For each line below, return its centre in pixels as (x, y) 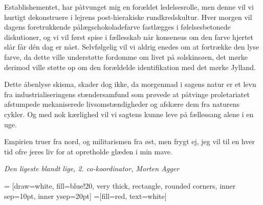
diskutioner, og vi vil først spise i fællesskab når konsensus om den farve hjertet (129, 37)
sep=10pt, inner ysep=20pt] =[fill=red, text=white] (85, 196)
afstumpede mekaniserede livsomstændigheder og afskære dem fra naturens (122, 104)
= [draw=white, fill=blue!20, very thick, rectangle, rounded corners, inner (120, 185)
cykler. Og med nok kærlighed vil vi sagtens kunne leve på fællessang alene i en (129, 114)
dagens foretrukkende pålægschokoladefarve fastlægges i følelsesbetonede (117, 27)
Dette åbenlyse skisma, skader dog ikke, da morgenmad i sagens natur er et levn (130, 84)
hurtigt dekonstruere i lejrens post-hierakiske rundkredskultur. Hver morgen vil (128, 17)
